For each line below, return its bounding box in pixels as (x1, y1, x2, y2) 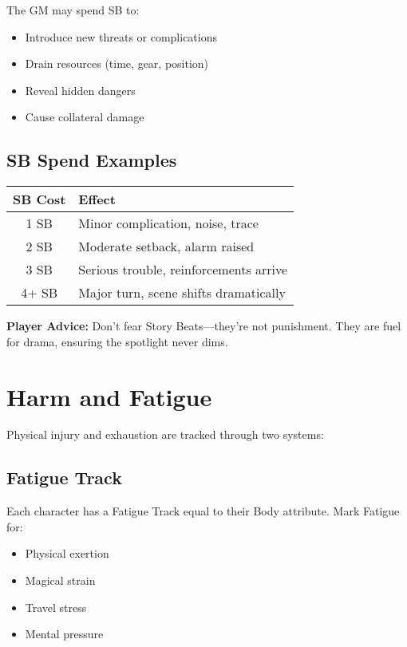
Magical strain (25, 572, 96, 589)
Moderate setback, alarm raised (78, 237, 255, 256)
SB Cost (13, 190, 66, 209)
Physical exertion (25, 545, 109, 562)
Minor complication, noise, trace (78, 214, 259, 233)
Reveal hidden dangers (25, 81, 136, 98)
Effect (78, 190, 116, 209)
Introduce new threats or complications (25, 28, 218, 45)
